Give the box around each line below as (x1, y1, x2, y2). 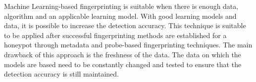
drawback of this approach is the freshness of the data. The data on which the (4, 49, 241, 59)
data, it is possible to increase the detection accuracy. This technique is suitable (4, 20, 246, 31)
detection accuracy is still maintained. (4, 69, 119, 79)
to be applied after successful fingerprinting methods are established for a (4, 30, 227, 40)
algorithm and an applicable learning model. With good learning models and (4, 10, 237, 21)
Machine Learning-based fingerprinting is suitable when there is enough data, (4, 1, 239, 11)
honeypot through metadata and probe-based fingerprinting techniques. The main (4, 40, 253, 50)
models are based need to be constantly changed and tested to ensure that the (4, 59, 242, 69)
